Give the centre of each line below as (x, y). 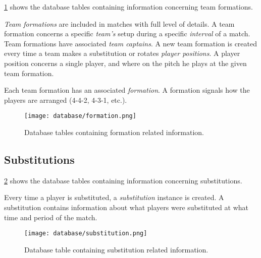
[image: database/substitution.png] (86, 234)
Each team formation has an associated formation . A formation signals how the (127, 90)
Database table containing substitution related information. (116, 249)
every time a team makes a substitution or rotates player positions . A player (122, 53)
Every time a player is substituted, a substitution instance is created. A (114, 197)
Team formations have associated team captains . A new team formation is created (131, 43)
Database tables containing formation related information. (114, 132)
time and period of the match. (51, 217)
